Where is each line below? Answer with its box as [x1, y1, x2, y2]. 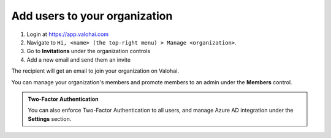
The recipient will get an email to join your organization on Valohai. [11, 67, 179, 74]
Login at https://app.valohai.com [26, 31, 109, 38]
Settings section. [28, 115, 72, 122]
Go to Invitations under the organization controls [26, 48, 151, 55]
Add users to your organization [11, 9, 173, 23]
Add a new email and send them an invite [26, 56, 131, 64]
